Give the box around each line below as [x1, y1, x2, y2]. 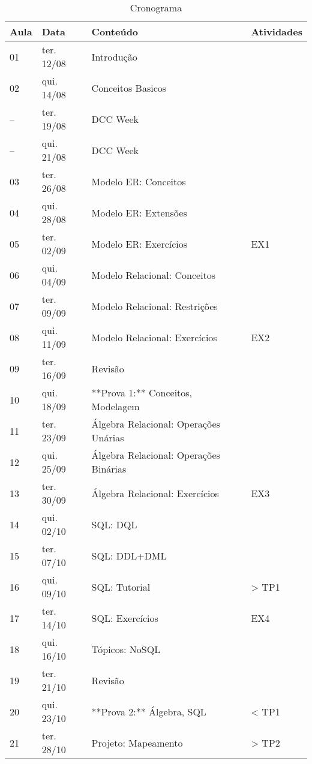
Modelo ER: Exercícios [91, 236, 188, 251]
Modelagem [91, 399, 140, 413]
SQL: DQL [91, 517, 137, 531]
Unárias [91, 431, 124, 444]
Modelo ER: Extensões [91, 205, 187, 219]
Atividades [251, 25, 302, 38]
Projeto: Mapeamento [91, 735, 183, 750]
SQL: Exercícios [91, 610, 158, 625]
